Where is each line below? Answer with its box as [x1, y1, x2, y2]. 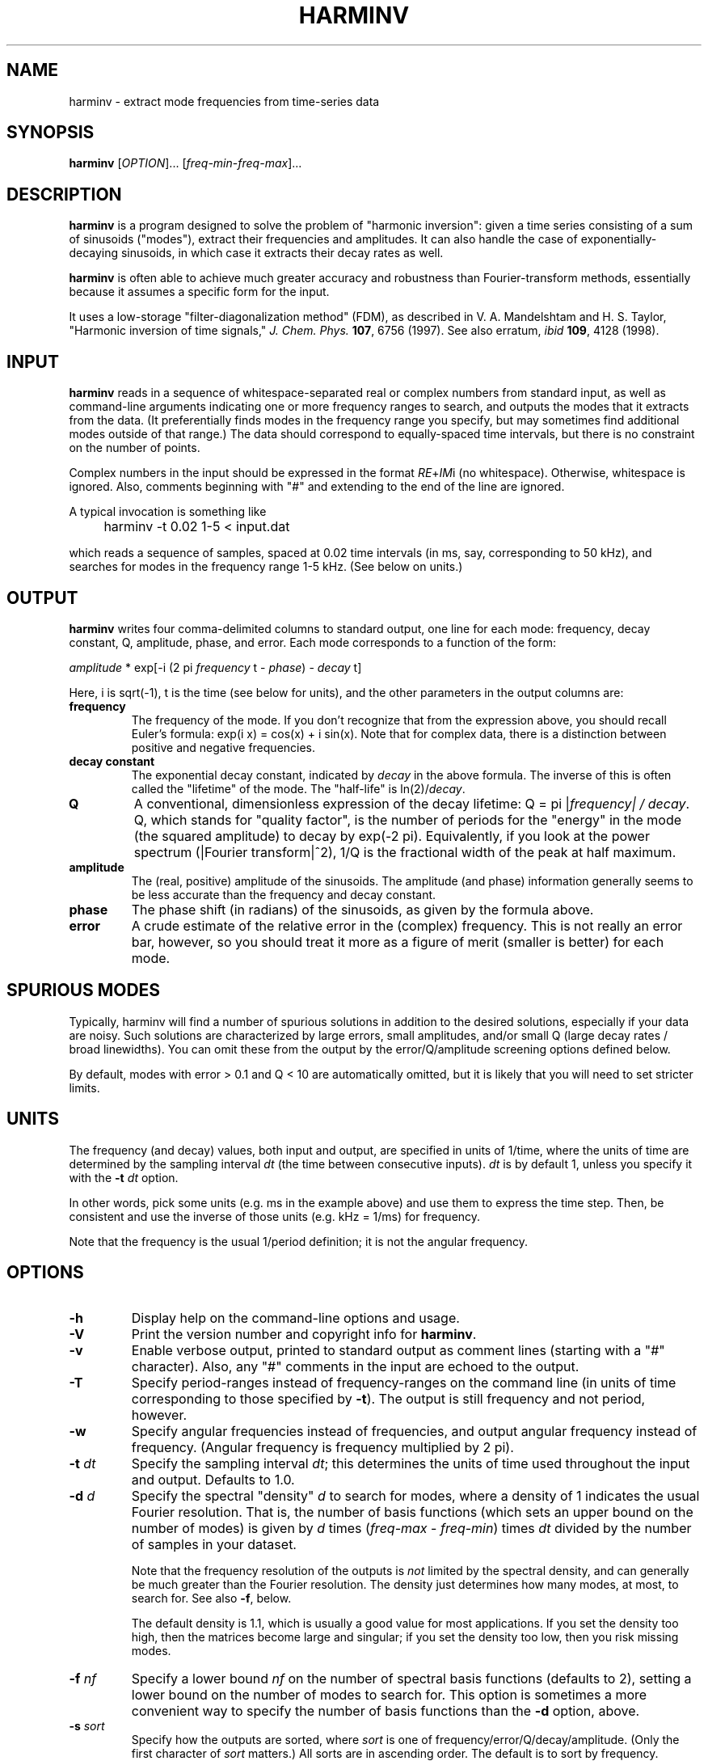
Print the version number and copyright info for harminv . [131, 1325, 477, 1342]
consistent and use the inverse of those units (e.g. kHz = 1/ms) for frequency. [69, 1209, 481, 1223]
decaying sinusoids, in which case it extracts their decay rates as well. [69, 246, 444, 260]
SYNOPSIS [6, 122, 95, 143]
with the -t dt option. [69, 1170, 179, 1185]
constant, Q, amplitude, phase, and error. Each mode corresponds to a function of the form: [69, 635, 556, 649]
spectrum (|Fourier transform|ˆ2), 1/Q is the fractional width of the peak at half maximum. [133, 843, 676, 860]
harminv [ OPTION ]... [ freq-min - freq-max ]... [69, 156, 302, 171]
